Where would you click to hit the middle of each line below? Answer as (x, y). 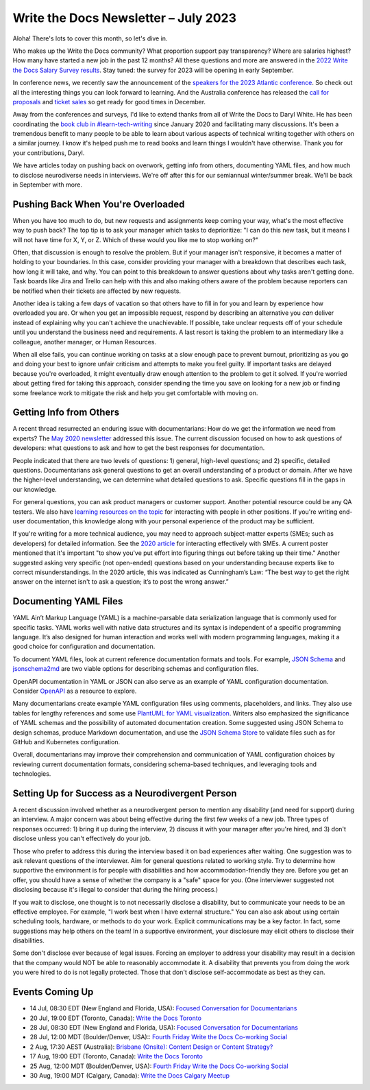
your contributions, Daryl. (49, 153)
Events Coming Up (53, 992)
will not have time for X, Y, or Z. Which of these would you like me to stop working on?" (136, 239)
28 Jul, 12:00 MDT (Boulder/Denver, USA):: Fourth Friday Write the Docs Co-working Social (159, 1037)
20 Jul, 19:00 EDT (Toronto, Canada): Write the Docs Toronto (116, 1018)
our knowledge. (35, 489)
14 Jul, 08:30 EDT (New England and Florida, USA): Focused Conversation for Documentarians (163, 1008)
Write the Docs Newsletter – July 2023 (124, 18)
